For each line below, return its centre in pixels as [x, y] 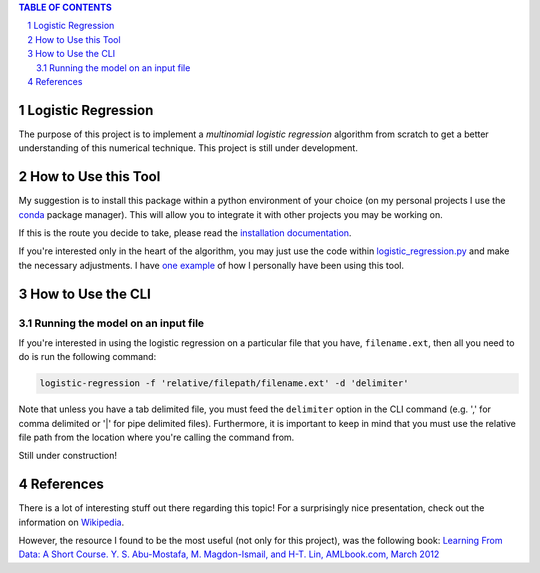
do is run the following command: [87, 357]
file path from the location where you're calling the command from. [156, 437]
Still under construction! [68, 456]
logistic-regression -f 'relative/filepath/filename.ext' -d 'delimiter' [224, 383]
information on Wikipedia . [71, 522]
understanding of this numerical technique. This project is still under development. [188, 148]
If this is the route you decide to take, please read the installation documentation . [185, 232]
